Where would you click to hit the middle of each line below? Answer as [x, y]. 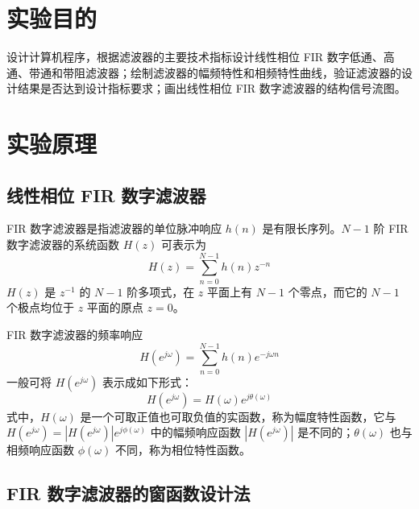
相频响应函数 [40, 450]
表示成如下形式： [147, 381]
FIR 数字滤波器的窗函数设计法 [129, 493]
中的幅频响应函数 [195, 432]
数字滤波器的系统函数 [63, 244]
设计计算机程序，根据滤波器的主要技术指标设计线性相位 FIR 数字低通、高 [201, 57]
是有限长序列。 [302, 228]
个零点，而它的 [328, 291]
